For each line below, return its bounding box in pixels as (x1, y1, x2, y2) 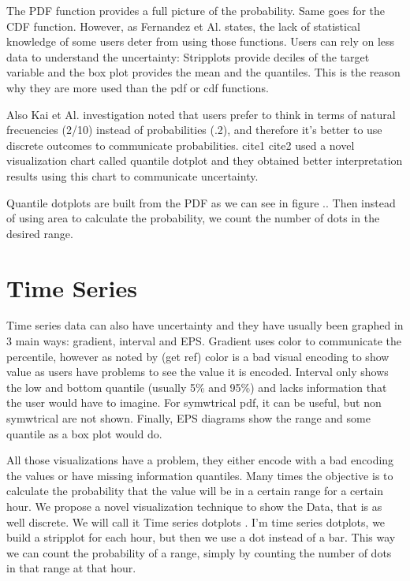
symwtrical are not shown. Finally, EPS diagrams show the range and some (6, 410, 371, 426)
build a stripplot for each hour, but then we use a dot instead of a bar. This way (6, 529, 396, 546)
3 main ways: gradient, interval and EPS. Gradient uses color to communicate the (6, 333, 401, 349)
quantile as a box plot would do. (6, 425, 162, 441)
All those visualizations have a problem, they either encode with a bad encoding (6, 452, 394, 468)
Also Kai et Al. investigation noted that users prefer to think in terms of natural (6, 106, 396, 122)
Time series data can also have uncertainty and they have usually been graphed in (6, 317, 404, 333)
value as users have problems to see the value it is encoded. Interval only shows (6, 363, 389, 380)
